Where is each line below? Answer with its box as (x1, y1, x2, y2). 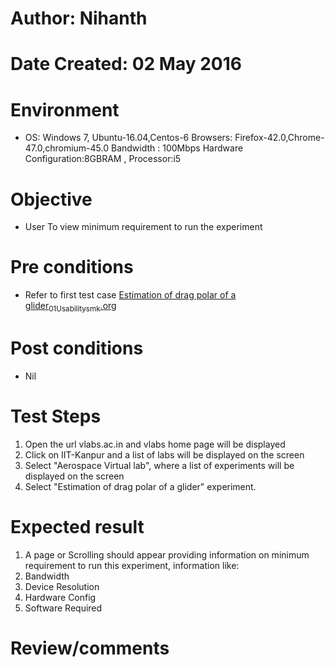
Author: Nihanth (10, 7, 148, 30)
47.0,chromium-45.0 (24, 142, 110, 154)
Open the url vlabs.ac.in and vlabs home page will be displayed (24, 438, 286, 450)
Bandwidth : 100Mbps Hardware (110, 142, 244, 154)
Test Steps (10, 405, 102, 428)
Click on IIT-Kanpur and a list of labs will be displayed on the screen (24, 448, 305, 461)
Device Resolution (24, 580, 100, 592)
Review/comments (10, 637, 170, 659)
